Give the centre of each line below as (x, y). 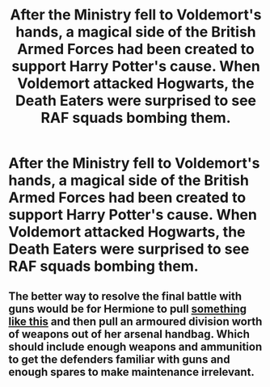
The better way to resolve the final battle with (125, 296)
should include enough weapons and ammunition (135, 346)
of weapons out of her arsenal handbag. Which (129, 334)
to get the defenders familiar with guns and (119, 359)
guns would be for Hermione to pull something (127, 309)
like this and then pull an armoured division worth (135, 321)
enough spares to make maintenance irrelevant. (131, 372)
